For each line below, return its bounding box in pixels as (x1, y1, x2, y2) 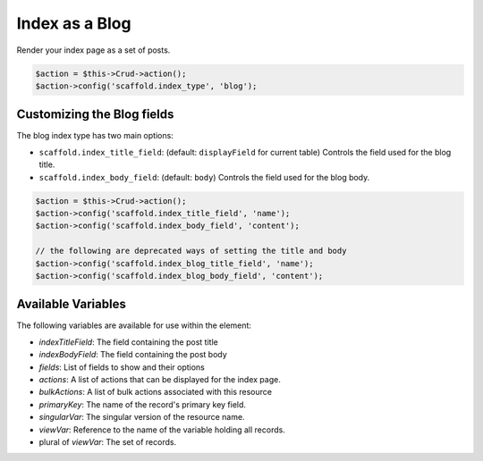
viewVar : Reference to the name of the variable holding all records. (38, 424, 285, 435)
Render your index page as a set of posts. (16, 45, 171, 55)
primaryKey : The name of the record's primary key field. (38, 398, 246, 410)
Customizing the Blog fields (16, 107, 174, 122)
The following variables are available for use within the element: (16, 320, 252, 331)
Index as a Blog (16, 13, 131, 33)
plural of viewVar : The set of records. (38, 436, 177, 447)
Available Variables (16, 297, 127, 312)
